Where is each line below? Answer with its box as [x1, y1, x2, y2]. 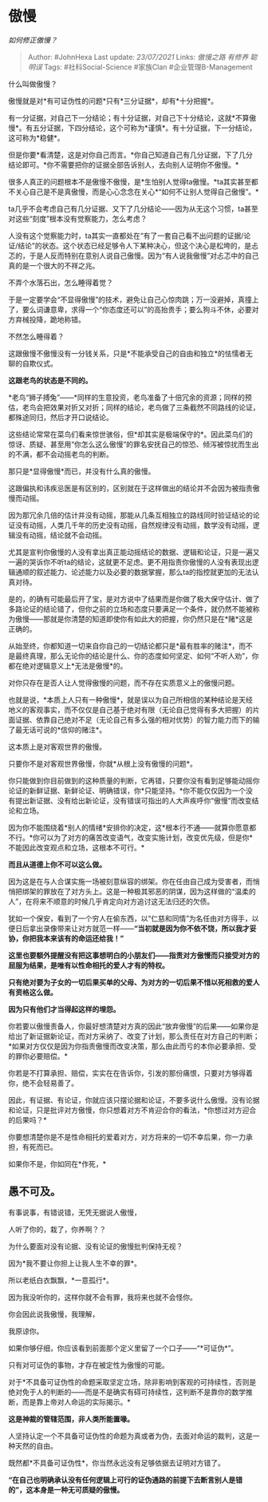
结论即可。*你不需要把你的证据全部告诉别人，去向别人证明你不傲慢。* [8, 160, 239, 169]
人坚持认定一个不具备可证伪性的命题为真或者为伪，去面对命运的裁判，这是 [8, 1431, 253, 1441]
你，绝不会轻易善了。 [8, 1078, 78, 1088]
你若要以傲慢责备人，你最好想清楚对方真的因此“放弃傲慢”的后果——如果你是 [8, 1021, 259, 1031]
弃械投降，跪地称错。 [14, 315, 85, 324]
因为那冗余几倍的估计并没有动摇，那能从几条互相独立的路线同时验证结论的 [8, 510, 253, 520]
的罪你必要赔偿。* [8, 1051, 69, 1060]
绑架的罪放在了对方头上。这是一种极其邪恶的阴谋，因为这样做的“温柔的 [22, 886, 257, 896]
